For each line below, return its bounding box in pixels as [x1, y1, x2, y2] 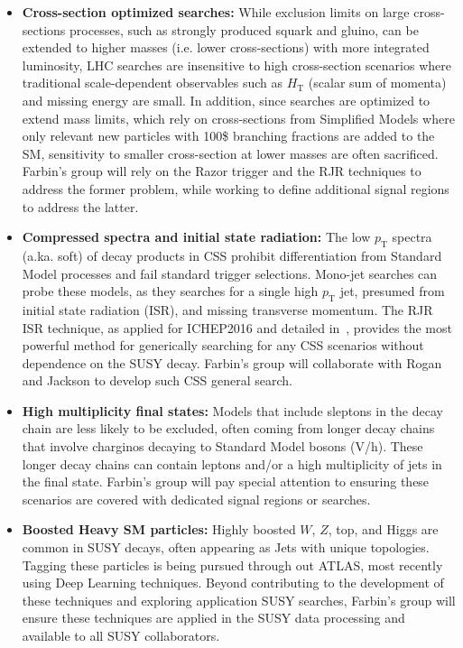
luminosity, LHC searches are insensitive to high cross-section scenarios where [22, 55, 451, 74]
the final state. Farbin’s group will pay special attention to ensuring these [22, 472, 430, 491]
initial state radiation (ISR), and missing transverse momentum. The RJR [22, 300, 433, 319]
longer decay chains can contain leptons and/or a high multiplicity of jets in [22, 454, 442, 473]
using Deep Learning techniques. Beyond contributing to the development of [22, 573, 444, 592]
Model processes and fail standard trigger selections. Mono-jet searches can [22, 264, 438, 282]
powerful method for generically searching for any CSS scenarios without [22, 336, 424, 355]
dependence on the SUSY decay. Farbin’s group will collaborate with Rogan [22, 353, 442, 372]
